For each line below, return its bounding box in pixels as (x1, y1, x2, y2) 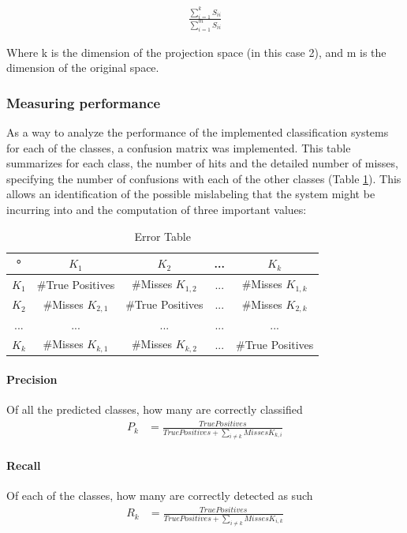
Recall (6, 457, 41, 474)
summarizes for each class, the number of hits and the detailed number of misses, (6, 155, 398, 171)
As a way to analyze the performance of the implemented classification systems (6, 124, 389, 141)
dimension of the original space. (6, 59, 159, 76)
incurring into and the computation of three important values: (6, 201, 307, 218)
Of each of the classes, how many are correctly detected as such (6, 487, 313, 504)
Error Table (134, 227, 191, 244)
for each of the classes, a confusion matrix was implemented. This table (6, 139, 351, 156)
